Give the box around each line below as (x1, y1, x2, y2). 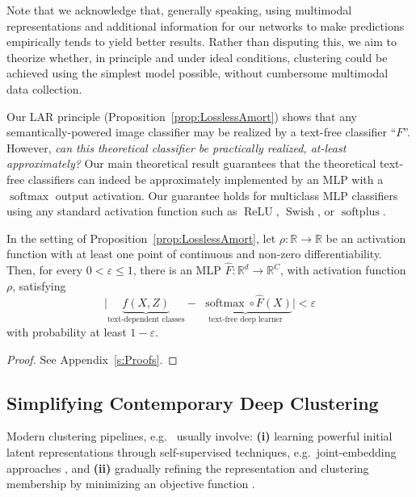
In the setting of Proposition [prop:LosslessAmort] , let (6, 229, 276, 246)
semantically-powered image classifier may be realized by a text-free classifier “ (6, 123, 397, 140)
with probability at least (6, 323, 127, 340)
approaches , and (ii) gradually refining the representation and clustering (6, 459, 369, 476)
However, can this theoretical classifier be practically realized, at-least (6, 139, 347, 156)
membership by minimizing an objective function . (6, 475, 255, 492)
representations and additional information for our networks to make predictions (6, 17, 405, 34)
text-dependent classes (107, 315, 185, 324)
